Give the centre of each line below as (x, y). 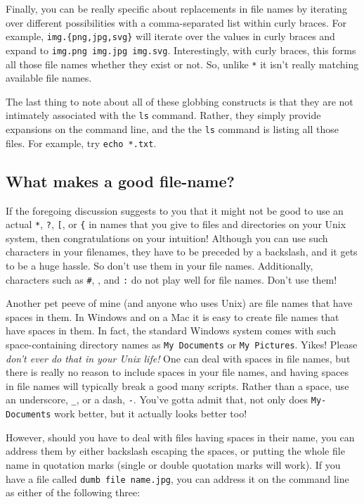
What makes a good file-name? (120, 181)
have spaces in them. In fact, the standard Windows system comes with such (171, 330)
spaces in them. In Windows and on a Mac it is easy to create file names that (173, 316)
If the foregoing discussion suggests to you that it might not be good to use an (175, 210)
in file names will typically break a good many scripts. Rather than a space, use (177, 385)
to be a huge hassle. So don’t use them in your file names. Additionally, (160, 265)
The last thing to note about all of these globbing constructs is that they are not (180, 101)
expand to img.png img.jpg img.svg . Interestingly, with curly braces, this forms (181, 50)
